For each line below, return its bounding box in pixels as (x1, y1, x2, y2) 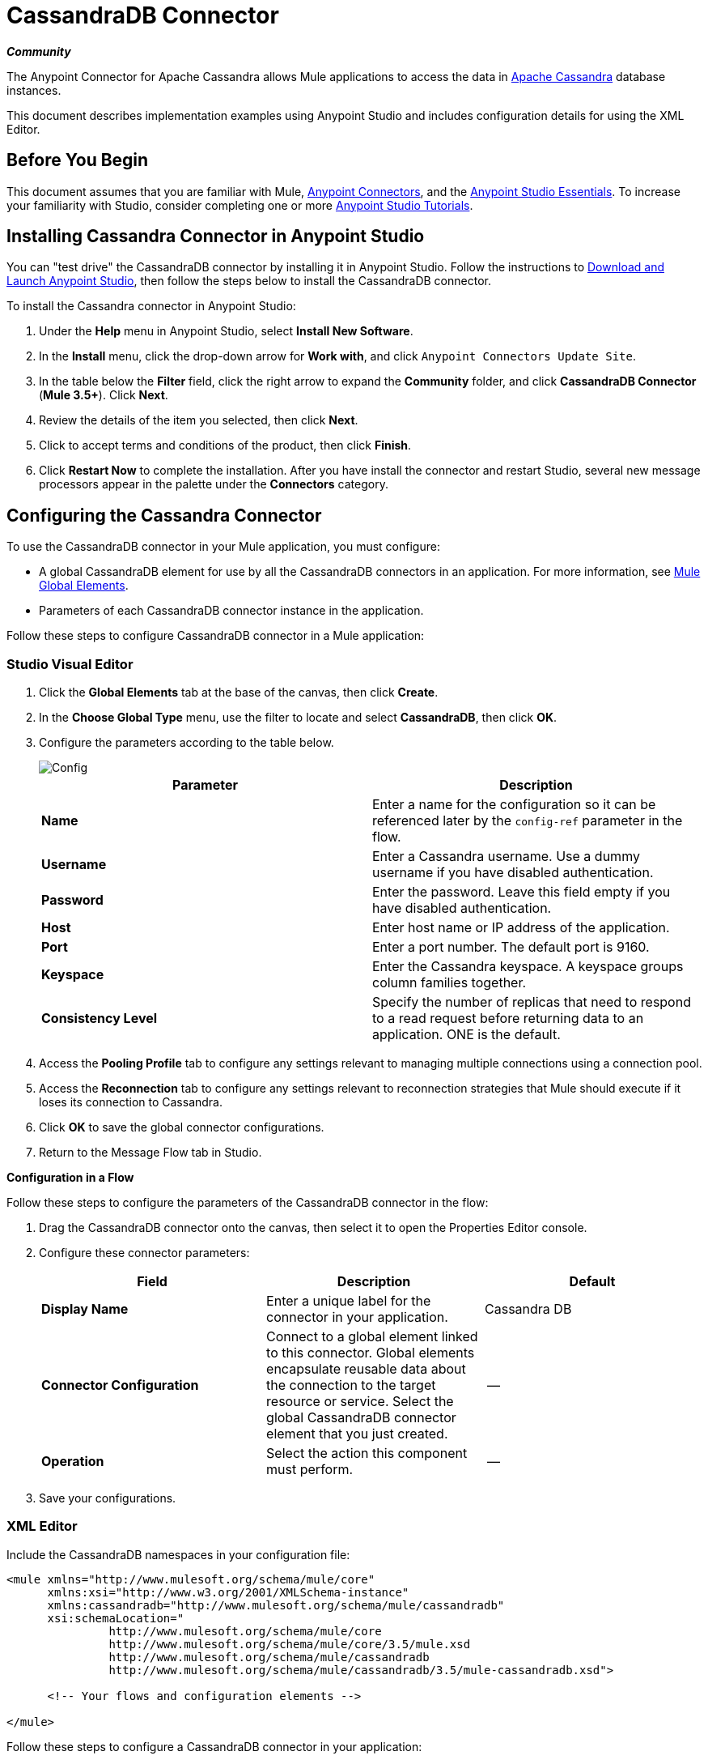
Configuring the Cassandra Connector (6, 505, 322, 526)
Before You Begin (6, 150, 149, 171)
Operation (41, 1453, 104, 1470)
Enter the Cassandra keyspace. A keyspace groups (372, 958, 684, 975)
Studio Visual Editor (6, 655, 134, 672)
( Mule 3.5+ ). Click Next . (39, 388, 168, 403)
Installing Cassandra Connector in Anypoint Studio (6, 226, 425, 247)
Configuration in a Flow (6, 1170, 134, 1185)
